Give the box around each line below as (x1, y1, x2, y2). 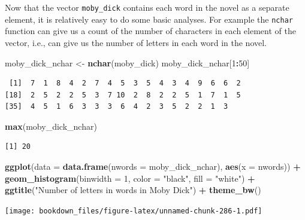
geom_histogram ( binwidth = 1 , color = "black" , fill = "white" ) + (5, 172, 255, 184)
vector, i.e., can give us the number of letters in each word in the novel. (5, 36, 267, 48)
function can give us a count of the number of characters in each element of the (5, 25, 296, 37)
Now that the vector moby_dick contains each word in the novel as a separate (5, 1, 289, 13)
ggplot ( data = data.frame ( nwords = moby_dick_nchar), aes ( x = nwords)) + (5, 160, 301, 173)
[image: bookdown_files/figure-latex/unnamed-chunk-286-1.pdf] (5, 206, 262, 215)
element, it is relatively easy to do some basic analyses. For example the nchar (5, 13, 293, 25)
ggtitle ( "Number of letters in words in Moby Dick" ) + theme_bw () (5, 184, 261, 196)
